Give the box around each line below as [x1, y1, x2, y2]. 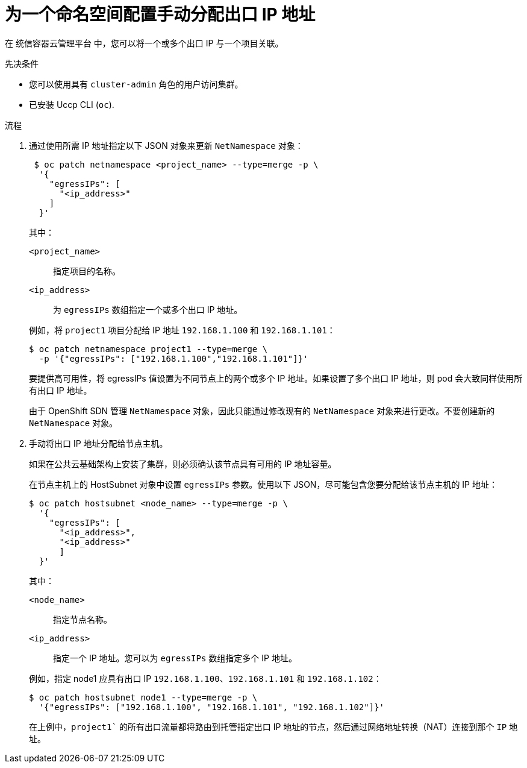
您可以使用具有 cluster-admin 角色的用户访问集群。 [29, 78, 243, 89]
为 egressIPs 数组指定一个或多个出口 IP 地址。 [53, 304, 243, 315]
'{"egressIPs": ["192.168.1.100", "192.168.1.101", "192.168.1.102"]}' [39, 702, 385, 712]
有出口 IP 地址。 [29, 385, 92, 395]
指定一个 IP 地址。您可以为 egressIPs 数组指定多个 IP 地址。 [53, 652, 297, 663]
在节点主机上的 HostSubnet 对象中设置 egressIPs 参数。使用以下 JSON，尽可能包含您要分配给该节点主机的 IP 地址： [29, 479, 497, 489]
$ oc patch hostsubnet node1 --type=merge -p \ [29, 692, 258, 702]
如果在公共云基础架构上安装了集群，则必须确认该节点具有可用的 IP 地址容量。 [29, 458, 337, 469]
